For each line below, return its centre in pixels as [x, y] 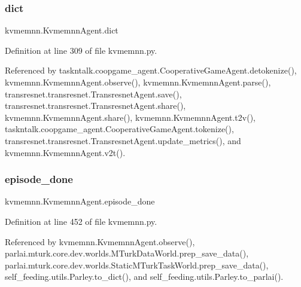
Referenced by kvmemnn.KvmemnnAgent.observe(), [100, 241]
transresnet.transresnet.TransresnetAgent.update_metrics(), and [123, 140]
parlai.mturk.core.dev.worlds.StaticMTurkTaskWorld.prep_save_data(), [137, 265]
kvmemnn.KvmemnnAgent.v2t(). [65, 152]
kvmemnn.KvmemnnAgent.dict [62, 30]
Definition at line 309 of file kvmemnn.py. [81, 50]
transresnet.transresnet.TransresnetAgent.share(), [95, 106]
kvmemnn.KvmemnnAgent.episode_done [80, 201]
